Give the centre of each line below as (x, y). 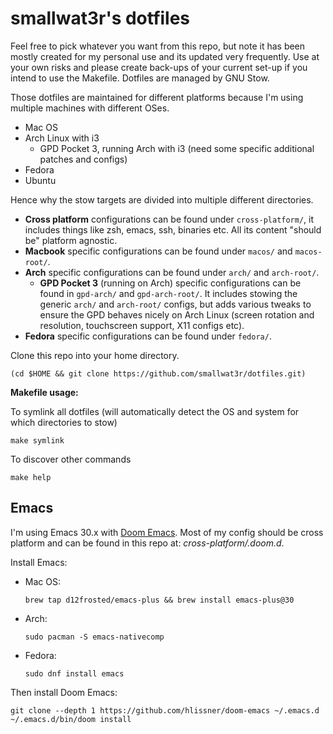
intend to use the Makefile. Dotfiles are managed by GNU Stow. (140, 78)
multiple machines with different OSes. (90, 108)
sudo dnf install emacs (74, 673)
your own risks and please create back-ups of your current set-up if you (159, 67)
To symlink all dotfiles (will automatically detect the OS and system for (155, 411)
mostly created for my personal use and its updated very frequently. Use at (165, 56)
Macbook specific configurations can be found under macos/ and (158, 251)
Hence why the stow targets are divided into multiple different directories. (162, 199)
